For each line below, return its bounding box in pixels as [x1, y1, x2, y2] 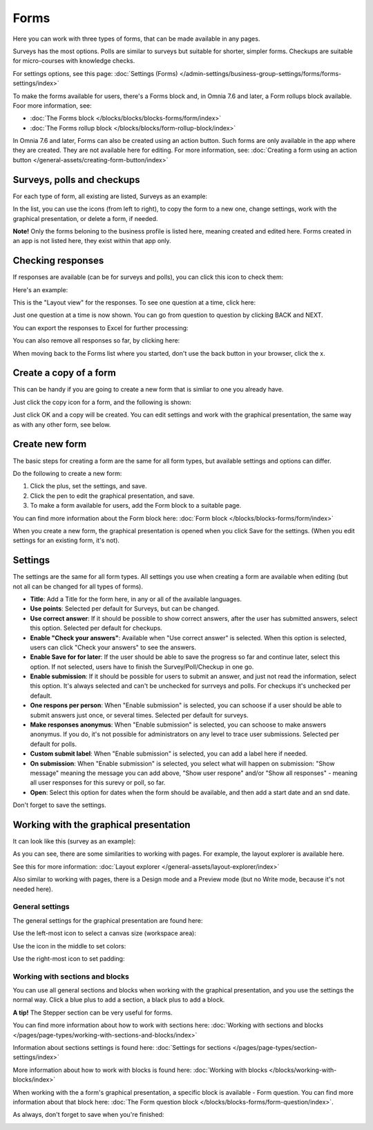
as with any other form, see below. [12, 420, 111, 428]
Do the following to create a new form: [12, 469, 122, 477]
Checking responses [12, 255, 104, 267]
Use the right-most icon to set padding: [12, 954, 125, 963]
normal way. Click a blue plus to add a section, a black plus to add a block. [12, 995, 225, 1004]
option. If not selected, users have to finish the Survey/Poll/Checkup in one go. [30, 662, 254, 671]
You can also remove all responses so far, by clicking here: [12, 336, 180, 345]
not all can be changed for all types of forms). [12, 582, 144, 591]
